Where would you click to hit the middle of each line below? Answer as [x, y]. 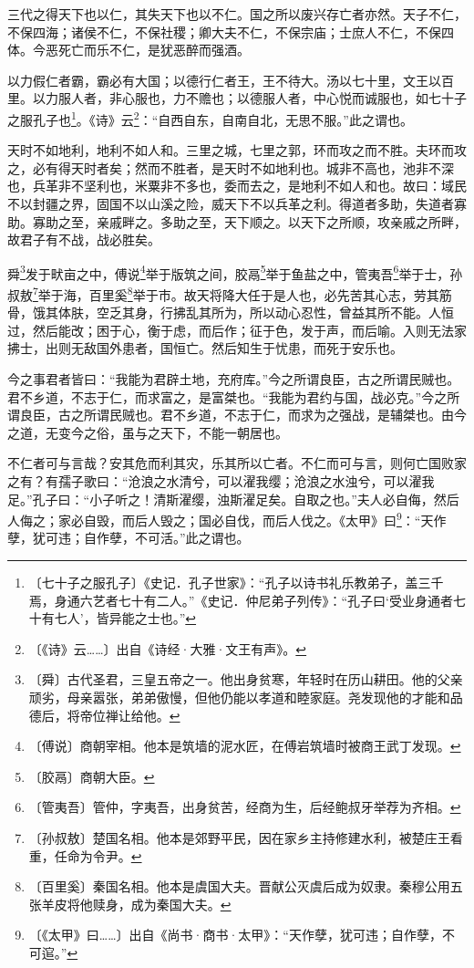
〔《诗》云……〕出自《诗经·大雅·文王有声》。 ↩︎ [168, 648]
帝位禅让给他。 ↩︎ [130, 715]
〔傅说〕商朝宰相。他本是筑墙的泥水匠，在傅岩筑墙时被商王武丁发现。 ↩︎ [245, 746]
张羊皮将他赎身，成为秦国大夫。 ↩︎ [130, 904]
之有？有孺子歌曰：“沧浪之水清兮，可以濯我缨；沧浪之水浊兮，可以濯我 [221, 481]
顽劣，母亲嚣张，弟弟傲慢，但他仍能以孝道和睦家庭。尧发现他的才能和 [239, 697]
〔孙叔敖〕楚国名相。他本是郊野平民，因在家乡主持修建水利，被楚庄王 [239, 838]
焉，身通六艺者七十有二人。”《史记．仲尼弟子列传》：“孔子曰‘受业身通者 [241, 600]
